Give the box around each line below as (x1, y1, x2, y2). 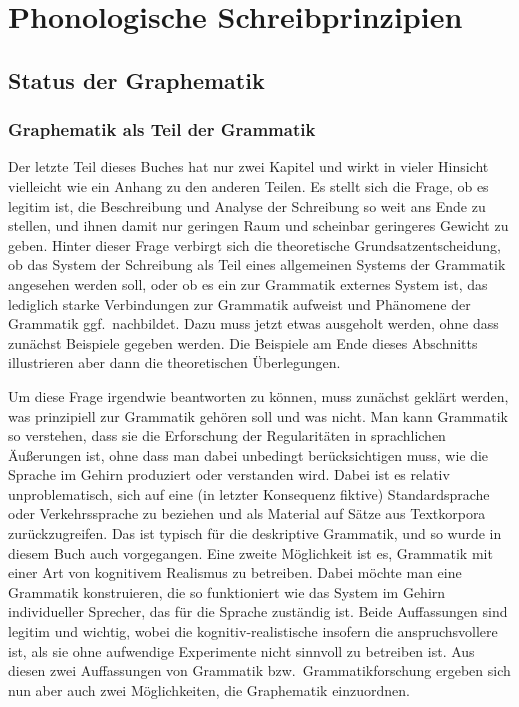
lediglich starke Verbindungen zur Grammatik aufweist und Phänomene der (8, 293, 471, 314)
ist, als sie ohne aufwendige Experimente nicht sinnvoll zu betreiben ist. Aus (8, 640, 475, 661)
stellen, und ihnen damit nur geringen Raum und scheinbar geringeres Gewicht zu (8, 215, 509, 236)
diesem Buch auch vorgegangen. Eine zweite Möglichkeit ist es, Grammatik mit (8, 542, 493, 563)
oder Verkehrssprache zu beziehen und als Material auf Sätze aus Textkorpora (8, 503, 486, 524)
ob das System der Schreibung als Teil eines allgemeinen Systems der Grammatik (8, 254, 506, 275)
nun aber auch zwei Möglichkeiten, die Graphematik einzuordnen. (8, 679, 410, 700)
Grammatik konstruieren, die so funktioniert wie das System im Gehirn (8, 581, 446, 602)
